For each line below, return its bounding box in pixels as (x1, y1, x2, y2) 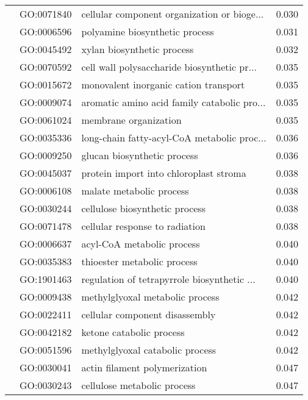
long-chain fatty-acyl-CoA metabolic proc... (81, 130, 267, 145)
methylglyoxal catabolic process (81, 343, 217, 357)
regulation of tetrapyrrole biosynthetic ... (81, 272, 256, 286)
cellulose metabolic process (81, 378, 196, 392)
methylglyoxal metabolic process (81, 290, 220, 304)
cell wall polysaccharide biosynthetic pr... (81, 60, 257, 74)
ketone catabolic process (81, 325, 185, 339)
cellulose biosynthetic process (81, 201, 206, 215)
